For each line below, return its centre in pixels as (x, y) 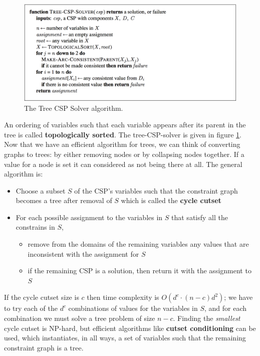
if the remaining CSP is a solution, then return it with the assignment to (140, 271)
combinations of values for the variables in (133, 308)
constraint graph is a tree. (44, 347)
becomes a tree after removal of (64, 200)
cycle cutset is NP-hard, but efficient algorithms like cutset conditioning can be (130, 328)
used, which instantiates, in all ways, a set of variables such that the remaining (125, 338)
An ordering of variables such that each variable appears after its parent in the (125, 125)
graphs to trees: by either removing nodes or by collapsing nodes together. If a (124, 154)
